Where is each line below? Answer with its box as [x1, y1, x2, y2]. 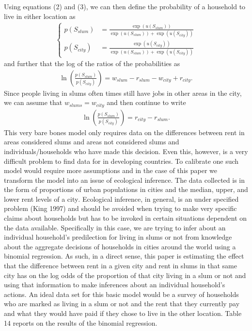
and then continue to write [107, 97, 186, 107]
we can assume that [4, 97, 63, 107]
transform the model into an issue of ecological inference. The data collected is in [4, 174, 245, 185]
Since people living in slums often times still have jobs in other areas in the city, [4, 87, 242, 98]
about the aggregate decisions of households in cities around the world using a [4, 241, 236, 251]
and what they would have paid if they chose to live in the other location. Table [4, 308, 242, 318]
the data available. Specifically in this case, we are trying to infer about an [4, 222, 226, 232]
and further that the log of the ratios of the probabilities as [4, 58, 180, 69]
